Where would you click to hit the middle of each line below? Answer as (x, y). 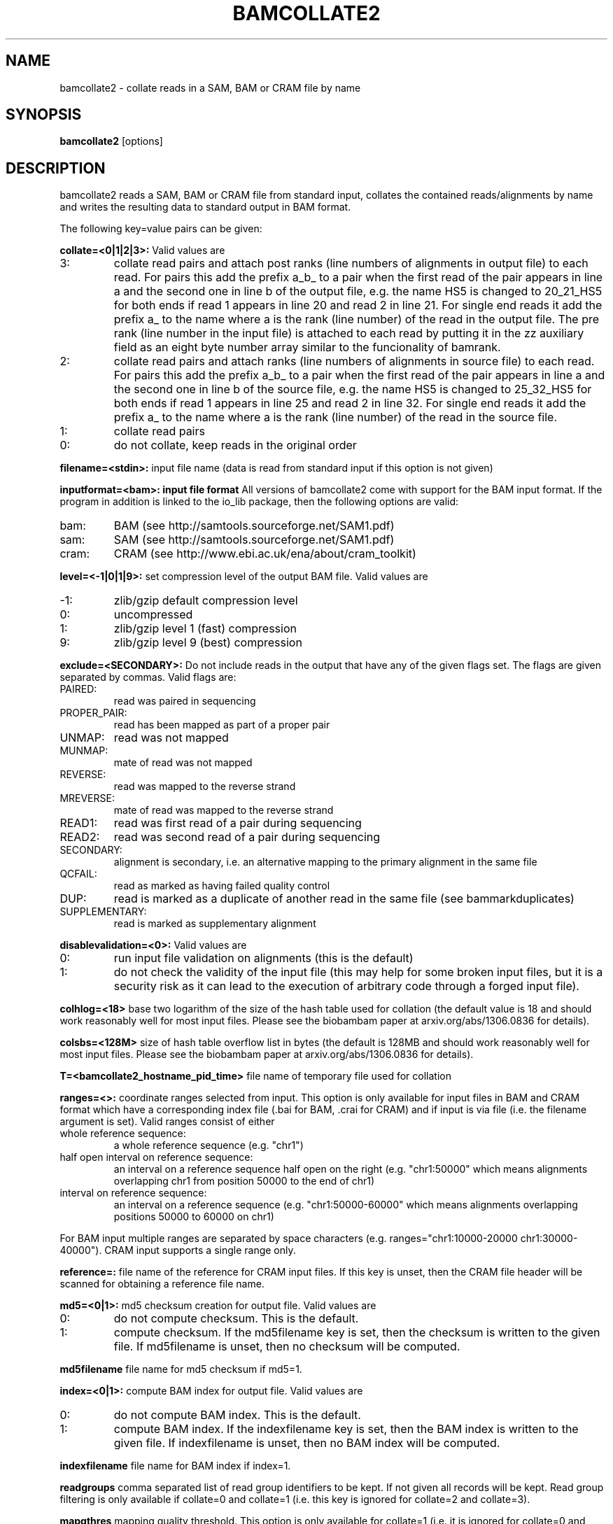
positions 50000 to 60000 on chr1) (194, 1217)
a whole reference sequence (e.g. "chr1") (209, 1145)
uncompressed (153, 615)
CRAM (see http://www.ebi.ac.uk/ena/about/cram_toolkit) (265, 554)
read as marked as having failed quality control (222, 886)
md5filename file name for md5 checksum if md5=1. (181, 1369)
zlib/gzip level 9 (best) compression (208, 643)
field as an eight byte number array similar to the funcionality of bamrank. (307, 347)
